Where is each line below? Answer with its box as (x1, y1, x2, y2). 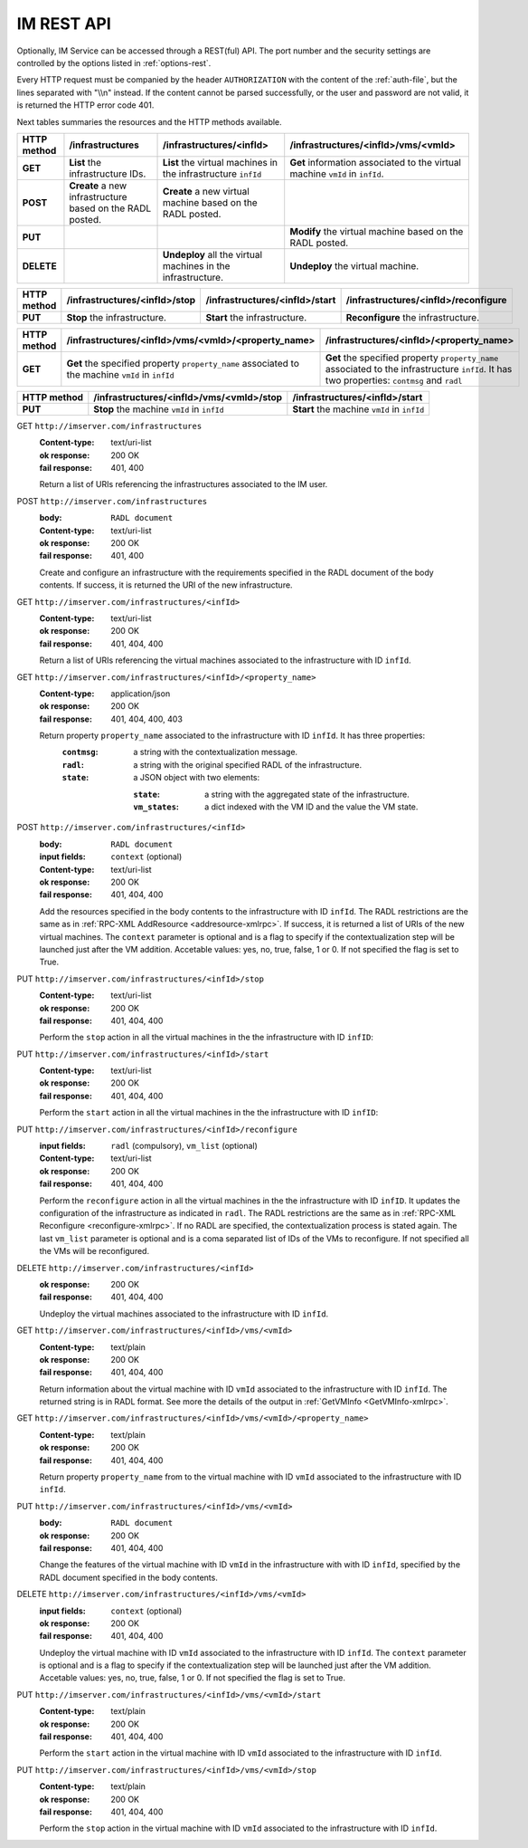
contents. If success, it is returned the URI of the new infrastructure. (39, 579, 293, 590)
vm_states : (133, 801, 180, 812)
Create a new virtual (163, 185, 250, 197)
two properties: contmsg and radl (325, 374, 463, 387)
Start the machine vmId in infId (292, 403, 425, 416)
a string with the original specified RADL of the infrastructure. (133, 759, 363, 770)
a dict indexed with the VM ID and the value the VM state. (204, 801, 419, 812)
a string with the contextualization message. (133, 747, 298, 758)
